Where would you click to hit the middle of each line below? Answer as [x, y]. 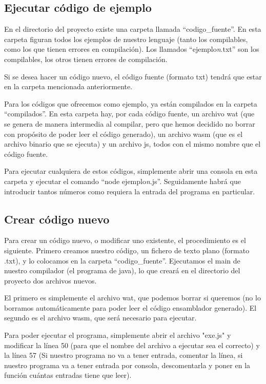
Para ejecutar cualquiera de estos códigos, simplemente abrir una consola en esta [131, 171]
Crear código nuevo [57, 219]
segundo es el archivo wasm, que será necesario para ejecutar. [100, 318]
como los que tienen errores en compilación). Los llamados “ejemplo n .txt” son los [132, 49]
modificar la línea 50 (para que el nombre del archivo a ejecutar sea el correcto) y [132, 345]
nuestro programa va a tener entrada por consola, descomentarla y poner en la [127, 365]
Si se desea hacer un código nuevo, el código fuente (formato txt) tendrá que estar [133, 76]
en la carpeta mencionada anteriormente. [68, 86]
